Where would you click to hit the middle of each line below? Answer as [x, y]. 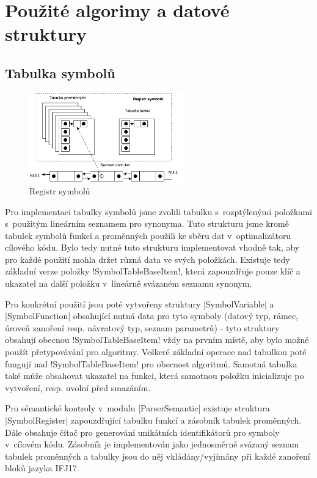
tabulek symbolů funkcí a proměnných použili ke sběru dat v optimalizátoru [148, 235]
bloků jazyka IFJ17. [42, 468]
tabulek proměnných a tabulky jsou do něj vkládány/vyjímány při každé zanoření [158, 456]
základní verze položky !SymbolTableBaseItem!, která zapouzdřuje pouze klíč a [153, 271]
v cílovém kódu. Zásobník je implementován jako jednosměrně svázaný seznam [152, 444]
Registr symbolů [60, 190]
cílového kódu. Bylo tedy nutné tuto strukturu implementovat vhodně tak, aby [152, 247]
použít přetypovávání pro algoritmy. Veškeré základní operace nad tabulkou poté [156, 352]
